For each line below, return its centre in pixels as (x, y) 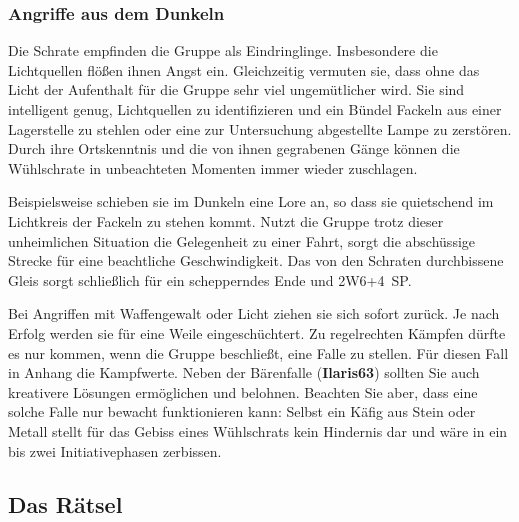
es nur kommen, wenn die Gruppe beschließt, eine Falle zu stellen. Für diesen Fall (258, 352)
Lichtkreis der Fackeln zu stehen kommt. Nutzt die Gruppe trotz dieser (226, 220)
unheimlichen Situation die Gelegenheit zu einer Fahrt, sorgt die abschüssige (242, 240)
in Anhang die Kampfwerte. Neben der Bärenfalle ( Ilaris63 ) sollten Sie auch (244, 372)
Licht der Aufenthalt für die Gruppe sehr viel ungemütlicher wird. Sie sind (236, 89)
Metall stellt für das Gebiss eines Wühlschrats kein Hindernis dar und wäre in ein (258, 430)
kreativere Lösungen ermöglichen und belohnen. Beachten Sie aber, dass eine (243, 391)
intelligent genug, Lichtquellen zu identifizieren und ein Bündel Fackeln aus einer (255, 109)
